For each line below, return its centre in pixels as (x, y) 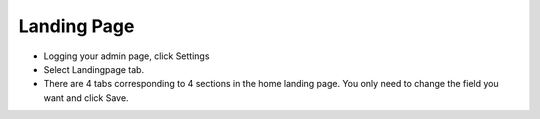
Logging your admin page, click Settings (126, 56)
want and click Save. (86, 97)
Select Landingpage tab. (94, 69)
